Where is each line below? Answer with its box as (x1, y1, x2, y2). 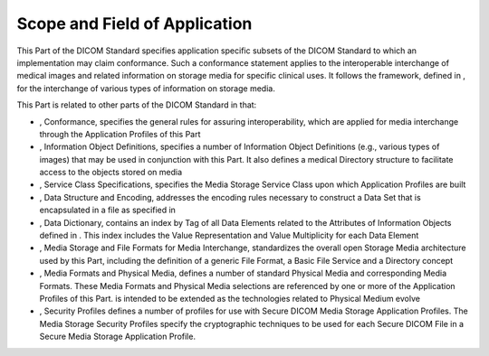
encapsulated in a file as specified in (39, 204, 177, 216)
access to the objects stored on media (39, 167, 183, 178)
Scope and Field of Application (16, 14, 253, 33)
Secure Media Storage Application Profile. (39, 331, 197, 342)
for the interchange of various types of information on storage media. (16, 82, 275, 94)
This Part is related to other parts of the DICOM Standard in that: (16, 99, 257, 110)
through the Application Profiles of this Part (39, 128, 201, 139)
